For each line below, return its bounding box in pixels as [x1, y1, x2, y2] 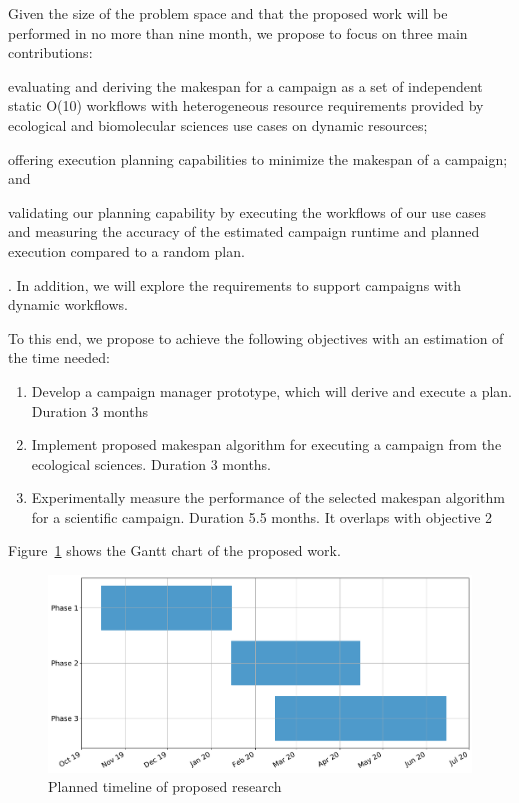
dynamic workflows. [8, 294, 128, 315]
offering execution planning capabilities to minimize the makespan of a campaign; [8, 148, 508, 169]
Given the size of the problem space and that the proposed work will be [8, 3, 448, 23]
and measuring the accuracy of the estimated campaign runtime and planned [8, 221, 480, 242]
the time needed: [8, 347, 110, 368]
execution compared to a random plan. [8, 240, 245, 261]
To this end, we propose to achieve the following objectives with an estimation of [8, 327, 504, 348]
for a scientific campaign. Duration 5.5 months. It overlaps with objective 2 [31, 506, 493, 527]
